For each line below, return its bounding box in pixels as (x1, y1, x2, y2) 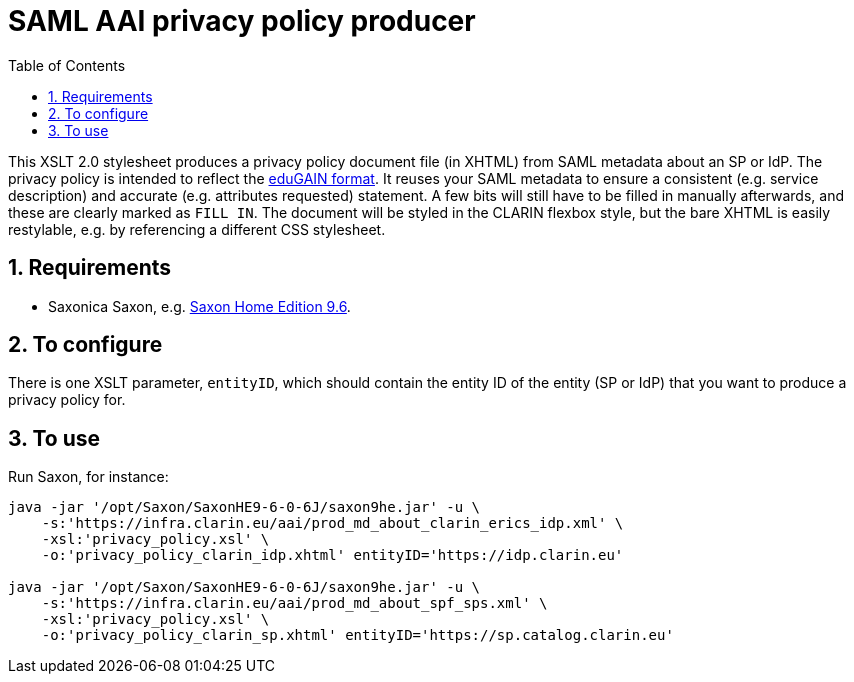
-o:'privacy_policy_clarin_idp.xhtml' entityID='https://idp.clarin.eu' (41, 547, 624, 564)
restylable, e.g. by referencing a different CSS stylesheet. (8, 220, 386, 238)
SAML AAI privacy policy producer (8, 4, 476, 38)
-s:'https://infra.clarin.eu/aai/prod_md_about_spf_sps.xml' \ (41, 595, 548, 612)
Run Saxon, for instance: (8, 468, 169, 486)
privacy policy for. (8, 391, 126, 409)
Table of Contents (8, 56, 126, 74)
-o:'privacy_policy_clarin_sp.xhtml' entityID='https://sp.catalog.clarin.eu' (41, 627, 674, 644)
